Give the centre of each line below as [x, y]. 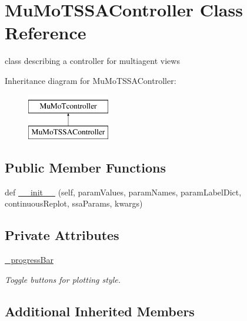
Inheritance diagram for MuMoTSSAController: [91, 80]
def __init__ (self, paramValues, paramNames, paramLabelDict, [123, 192]
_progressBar [29, 260]
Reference [46, 33]
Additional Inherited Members [100, 311]
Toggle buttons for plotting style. [63, 279]
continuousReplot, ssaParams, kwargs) [74, 203]
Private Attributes [62, 235]
